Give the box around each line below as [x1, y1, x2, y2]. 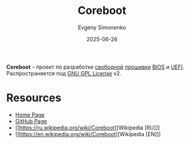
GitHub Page [15, 117, 47, 125]
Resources [6, 91, 62, 105]
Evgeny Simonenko [78, 24, 126, 31]
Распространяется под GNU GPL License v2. [6, 69, 121, 77]
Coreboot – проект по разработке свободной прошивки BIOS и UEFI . [6, 63, 185, 70]
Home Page [15, 111, 45, 118]
